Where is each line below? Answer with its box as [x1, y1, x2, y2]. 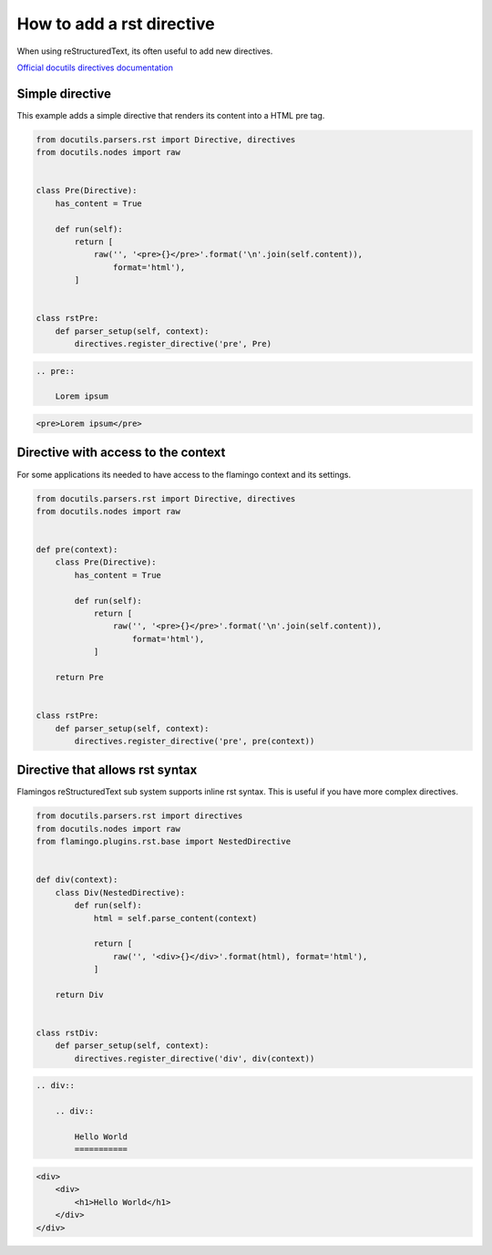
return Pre [55, 671, 104, 682]
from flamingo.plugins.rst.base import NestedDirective [36, 836, 292, 847]
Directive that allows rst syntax [16, 762, 198, 778]
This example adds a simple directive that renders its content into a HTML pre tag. [16, 109, 325, 120]
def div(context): [36, 875, 118, 885]
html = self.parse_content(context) [93, 913, 258, 923]
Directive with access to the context [16, 445, 226, 461]
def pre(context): [36, 545, 118, 555]
